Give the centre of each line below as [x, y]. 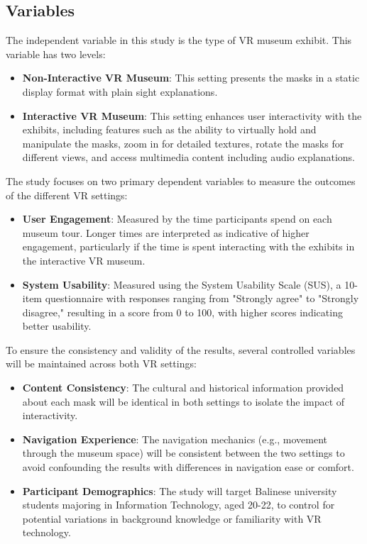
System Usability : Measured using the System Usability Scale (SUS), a [182, 284]
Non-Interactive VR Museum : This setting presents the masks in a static [191, 78]
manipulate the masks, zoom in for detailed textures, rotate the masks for [183, 143]
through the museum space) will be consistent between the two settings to [183, 453]
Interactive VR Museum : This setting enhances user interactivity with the [192, 115]
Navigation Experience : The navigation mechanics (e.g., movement [175, 439]
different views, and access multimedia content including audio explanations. [188, 157]
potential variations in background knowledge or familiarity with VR [172, 518]
